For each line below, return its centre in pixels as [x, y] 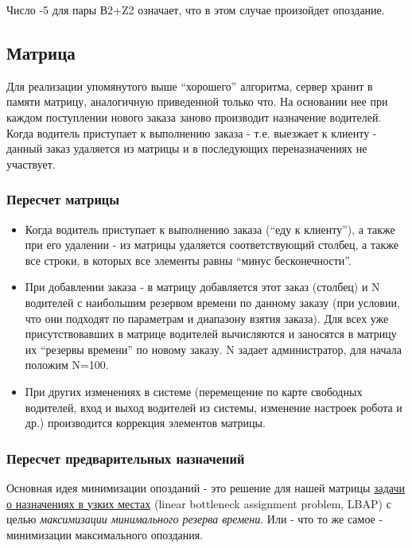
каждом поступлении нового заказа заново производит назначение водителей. [194, 117]
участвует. [31, 163]
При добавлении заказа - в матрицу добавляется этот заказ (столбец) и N [202, 287]
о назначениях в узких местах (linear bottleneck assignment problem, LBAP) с [199, 503]
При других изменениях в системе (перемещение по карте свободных [194, 391]
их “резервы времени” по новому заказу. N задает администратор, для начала [213, 349]
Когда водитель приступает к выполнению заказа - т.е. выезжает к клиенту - [192, 132]
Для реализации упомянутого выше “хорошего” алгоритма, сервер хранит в [190, 86]
